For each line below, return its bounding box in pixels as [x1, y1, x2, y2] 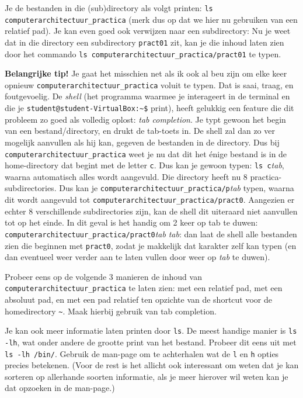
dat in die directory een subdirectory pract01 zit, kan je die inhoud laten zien [5, 36, 284, 48]
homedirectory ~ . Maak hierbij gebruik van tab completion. [5, 304, 217, 317]
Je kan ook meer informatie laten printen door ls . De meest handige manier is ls [5, 324, 297, 337]
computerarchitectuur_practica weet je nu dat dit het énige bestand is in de [5, 147, 287, 160]
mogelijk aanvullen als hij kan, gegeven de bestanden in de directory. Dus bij [5, 136, 280, 148]
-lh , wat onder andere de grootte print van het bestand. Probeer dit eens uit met [5, 335, 297, 348]
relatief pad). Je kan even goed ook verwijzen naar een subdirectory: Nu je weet [5, 25, 291, 37]
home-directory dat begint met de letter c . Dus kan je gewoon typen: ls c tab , [5, 159, 284, 171]
